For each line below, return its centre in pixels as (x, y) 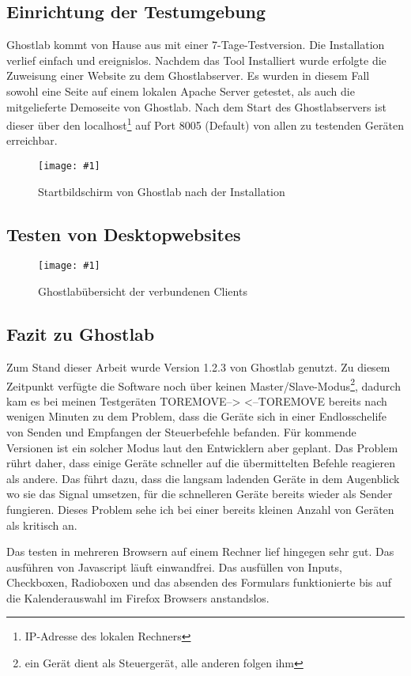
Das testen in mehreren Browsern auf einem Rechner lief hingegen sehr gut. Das (200, 551)
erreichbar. (32, 140)
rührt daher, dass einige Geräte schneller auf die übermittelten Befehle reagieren (201, 463)
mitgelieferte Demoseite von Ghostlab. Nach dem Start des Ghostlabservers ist (196, 106)
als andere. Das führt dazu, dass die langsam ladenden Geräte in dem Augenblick (203, 478)
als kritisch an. (42, 525)
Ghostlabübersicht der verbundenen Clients (143, 291)
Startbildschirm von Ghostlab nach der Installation (162, 191)
